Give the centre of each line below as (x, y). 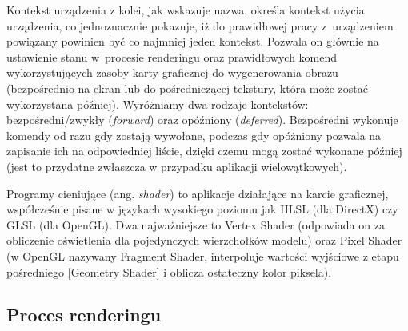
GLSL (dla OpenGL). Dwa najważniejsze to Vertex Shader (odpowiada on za (196, 224)
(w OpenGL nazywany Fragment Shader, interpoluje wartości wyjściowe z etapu (203, 255)
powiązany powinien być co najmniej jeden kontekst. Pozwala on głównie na (193, 41)
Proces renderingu (84, 315)
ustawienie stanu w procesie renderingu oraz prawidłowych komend (172, 56)
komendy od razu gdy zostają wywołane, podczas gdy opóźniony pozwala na (194, 135)
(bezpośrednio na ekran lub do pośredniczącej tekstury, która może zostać (188, 88)
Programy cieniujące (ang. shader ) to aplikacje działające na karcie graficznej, (198, 193)
